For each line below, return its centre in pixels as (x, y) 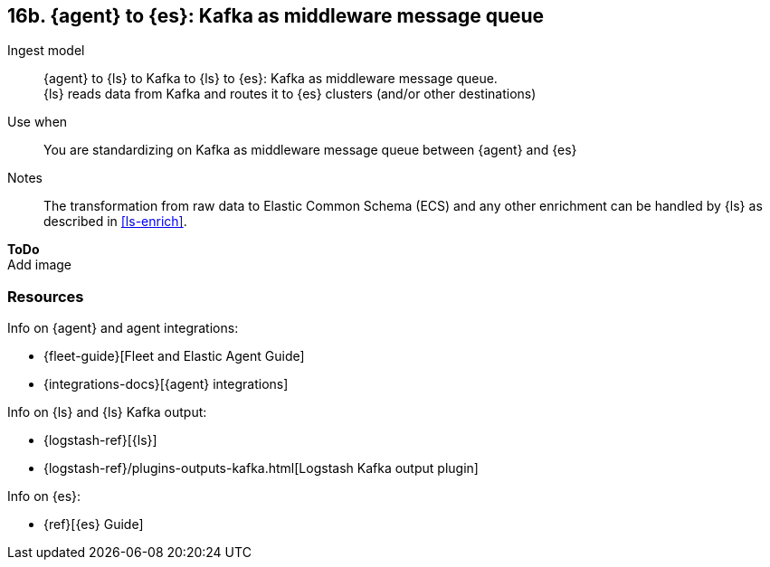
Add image (40, 265)
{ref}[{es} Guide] (94, 524)
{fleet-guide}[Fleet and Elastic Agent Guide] (174, 356)
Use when (38, 122)
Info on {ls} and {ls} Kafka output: (107, 412)
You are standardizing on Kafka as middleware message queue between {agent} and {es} (310, 150)
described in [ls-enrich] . (115, 222)
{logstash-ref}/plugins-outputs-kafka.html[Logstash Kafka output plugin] (261, 468)
